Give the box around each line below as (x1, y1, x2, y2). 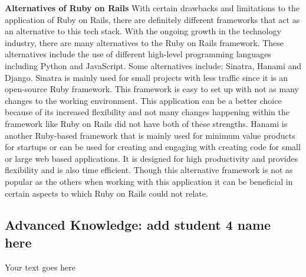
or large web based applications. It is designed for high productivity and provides (5, 152, 298, 164)
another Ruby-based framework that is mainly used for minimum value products (5, 129, 295, 141)
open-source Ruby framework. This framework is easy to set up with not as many (5, 83, 299, 95)
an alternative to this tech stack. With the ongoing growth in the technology (5, 25, 281, 37)
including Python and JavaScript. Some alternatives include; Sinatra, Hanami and (5, 59, 302, 71)
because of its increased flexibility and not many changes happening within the (5, 106, 289, 118)
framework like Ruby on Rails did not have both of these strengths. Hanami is (5, 117, 288, 129)
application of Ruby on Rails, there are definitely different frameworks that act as (5, 13, 300, 25)
